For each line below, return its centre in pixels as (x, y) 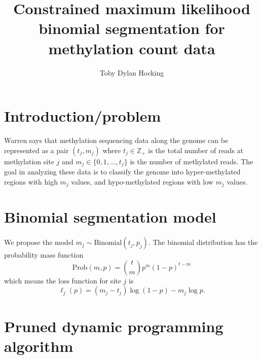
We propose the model (39, 242)
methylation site (29, 161)
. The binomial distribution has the (203, 242)
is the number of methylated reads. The (192, 161)
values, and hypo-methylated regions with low (142, 181)
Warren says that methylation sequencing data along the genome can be (116, 140)
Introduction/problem (83, 116)
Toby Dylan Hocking (132, 72)
